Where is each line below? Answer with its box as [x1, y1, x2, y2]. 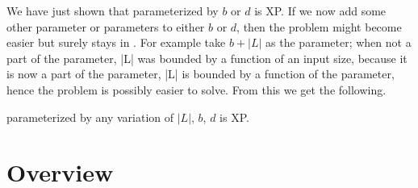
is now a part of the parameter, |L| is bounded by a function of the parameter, [6, 65, 395, 82]
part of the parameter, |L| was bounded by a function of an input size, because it [6, 49, 408, 66]
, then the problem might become [236, 18, 402, 35]
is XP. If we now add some [254, 2, 387, 19]
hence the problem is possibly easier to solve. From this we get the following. [6, 81, 387, 98]
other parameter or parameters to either [6, 18, 205, 35]
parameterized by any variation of [6, 108, 174, 125]
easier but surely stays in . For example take [6, 34, 226, 51]
